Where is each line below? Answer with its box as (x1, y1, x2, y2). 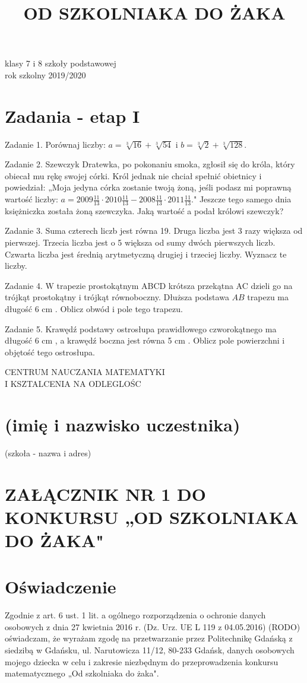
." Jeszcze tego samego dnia (191, 193, 292, 205)
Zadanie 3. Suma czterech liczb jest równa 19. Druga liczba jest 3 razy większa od (5, 224, 303, 237)
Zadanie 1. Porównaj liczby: (5, 138, 106, 150)
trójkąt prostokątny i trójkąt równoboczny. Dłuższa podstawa (5, 291, 229, 303)
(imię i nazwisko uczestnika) (5, 412, 240, 436)
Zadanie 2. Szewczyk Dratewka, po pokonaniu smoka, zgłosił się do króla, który (5, 158, 295, 170)
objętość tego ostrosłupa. (5, 345, 95, 358)
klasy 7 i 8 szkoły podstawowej (5, 57, 116, 69)
